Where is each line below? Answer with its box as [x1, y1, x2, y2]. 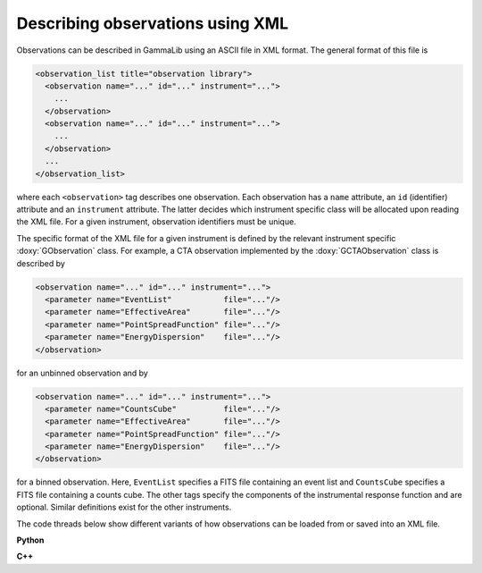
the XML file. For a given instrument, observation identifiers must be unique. [16, 216, 296, 227]
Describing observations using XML [16, 13, 289, 33]
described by [16, 257, 66, 268]
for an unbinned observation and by [16, 367, 149, 378]
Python [16, 535, 45, 545]
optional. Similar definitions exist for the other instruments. [16, 501, 232, 513]
